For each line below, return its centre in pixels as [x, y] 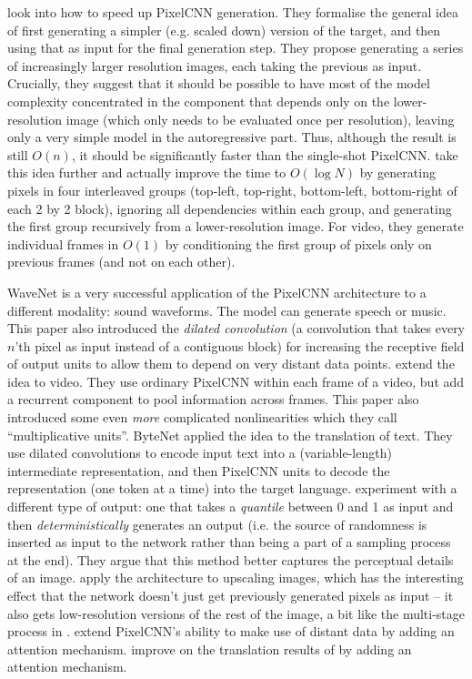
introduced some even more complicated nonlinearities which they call [202, 417]
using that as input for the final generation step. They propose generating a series [236, 48]
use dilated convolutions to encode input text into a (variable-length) [200, 453]
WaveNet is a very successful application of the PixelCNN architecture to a [217, 292]
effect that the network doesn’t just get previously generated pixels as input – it [231, 595]
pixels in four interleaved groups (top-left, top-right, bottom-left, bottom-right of [232, 190]
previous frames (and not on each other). [121, 262]
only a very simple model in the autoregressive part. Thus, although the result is [232, 137]
